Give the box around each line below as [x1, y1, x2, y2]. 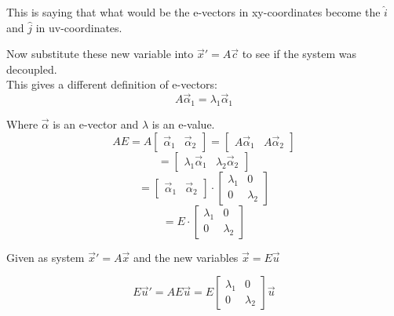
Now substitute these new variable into [6, 45, 194, 62]
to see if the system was [242, 45, 356, 62]
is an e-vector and [53, 115, 139, 132]
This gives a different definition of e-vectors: [6, 76, 218, 93]
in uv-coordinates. [35, 19, 122, 35]
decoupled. [6, 60, 57, 77]
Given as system [6, 249, 85, 265]
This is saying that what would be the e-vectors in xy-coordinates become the [6, 4, 381, 20]
